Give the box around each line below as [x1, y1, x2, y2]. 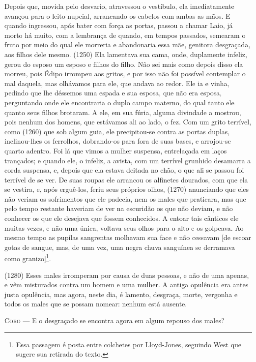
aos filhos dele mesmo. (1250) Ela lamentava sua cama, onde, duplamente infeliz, [4, 49, 247, 59]
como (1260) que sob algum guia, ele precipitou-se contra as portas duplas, [4, 126, 230, 136]
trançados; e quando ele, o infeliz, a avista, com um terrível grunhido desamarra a [4, 155, 251, 165]
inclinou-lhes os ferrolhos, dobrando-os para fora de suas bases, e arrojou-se [4, 136, 231, 146]
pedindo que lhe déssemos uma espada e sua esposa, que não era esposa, [4, 88, 222, 98]
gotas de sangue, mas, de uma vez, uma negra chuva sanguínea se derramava [4, 241, 235, 252]
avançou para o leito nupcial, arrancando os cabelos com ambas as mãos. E [4, 10, 230, 21]
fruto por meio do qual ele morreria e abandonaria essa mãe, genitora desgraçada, [4, 39, 251, 50]
